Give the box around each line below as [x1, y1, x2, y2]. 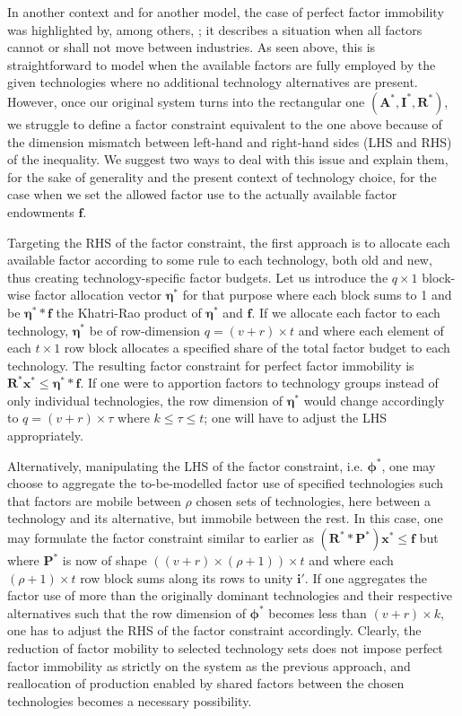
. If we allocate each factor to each [251, 302, 440, 321]
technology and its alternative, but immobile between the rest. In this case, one [7, 509, 443, 528]
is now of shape [62, 551, 147, 570]
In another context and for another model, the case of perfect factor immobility [7, 3, 444, 21]
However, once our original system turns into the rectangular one [7, 92, 365, 110]
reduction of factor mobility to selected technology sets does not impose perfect [7, 639, 443, 657]
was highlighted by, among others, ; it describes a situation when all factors [7, 20, 423, 39]
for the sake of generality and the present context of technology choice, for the [7, 167, 437, 186]
